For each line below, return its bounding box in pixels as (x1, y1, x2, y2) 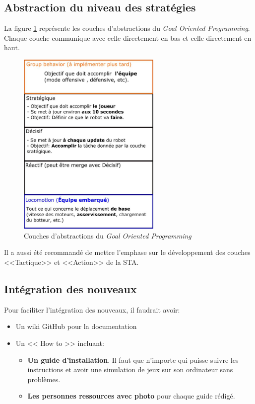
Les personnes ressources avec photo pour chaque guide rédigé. (27, 391, 235, 401)
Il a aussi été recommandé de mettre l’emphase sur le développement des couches (4, 247, 251, 257)
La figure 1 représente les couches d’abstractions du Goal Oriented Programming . (4, 23, 250, 33)
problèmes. (27, 374, 61, 384)
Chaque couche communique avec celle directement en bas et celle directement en (4, 32, 252, 43)
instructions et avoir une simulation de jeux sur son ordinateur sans (27, 364, 233, 375)
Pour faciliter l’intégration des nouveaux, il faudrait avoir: (4, 304, 180, 315)
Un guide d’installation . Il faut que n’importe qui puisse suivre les (27, 354, 239, 365)
